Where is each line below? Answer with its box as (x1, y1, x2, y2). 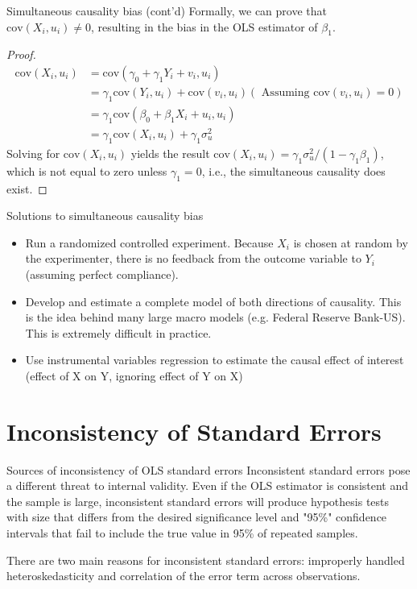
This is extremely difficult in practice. (25, 324, 212, 341)
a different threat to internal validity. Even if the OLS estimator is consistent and (6, 477, 409, 494)
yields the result (130, 144, 210, 161)
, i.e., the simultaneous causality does (201, 162, 386, 179)
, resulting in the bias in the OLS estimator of (90, 18, 318, 35)
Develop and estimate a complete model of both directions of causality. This (25, 292, 402, 309)
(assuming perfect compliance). (25, 265, 179, 282)
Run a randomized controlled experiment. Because (25, 234, 274, 251)
